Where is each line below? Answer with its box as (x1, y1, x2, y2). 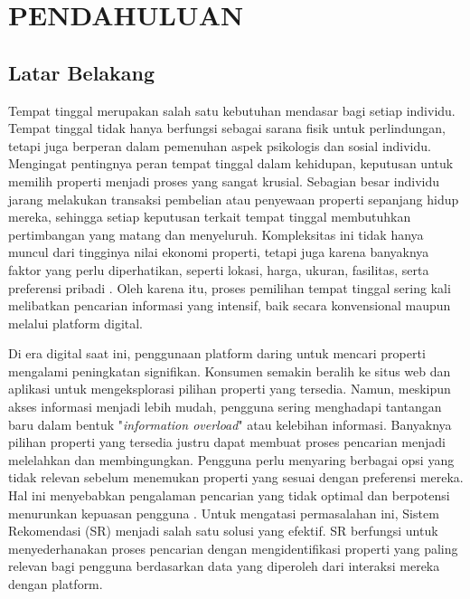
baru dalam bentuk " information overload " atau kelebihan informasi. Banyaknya (8, 414, 452, 433)
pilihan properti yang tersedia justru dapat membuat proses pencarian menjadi (8, 433, 446, 452)
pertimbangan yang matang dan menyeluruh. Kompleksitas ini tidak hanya (8, 224, 424, 243)
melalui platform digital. (8, 313, 144, 332)
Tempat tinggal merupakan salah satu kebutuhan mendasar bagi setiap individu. (8, 100, 456, 119)
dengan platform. (8, 575, 103, 594)
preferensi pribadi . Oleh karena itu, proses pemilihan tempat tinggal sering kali (8, 278, 451, 297)
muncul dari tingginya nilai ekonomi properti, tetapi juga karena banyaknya (8, 242, 429, 261)
